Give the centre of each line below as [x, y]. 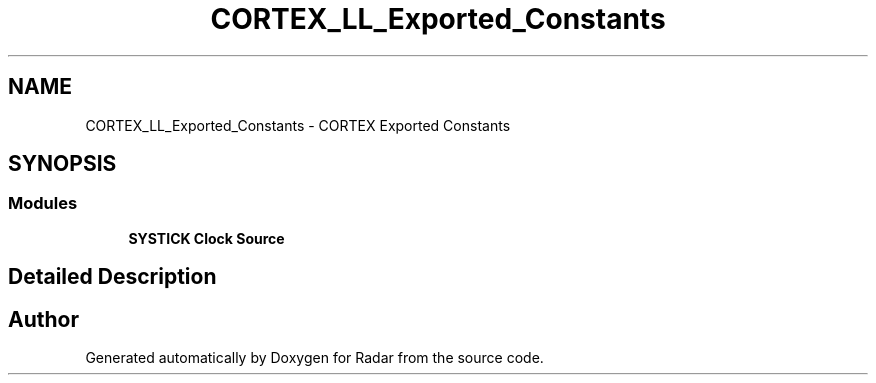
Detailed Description [112, 277]
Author [43, 319]
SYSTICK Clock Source [206, 238]
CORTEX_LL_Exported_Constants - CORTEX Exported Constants [298, 125]
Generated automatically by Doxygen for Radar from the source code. [314, 358]
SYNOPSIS [62, 164]
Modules [43, 203]
